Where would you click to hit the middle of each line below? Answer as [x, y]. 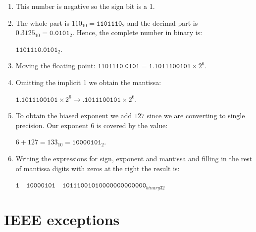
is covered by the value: [132, 125]
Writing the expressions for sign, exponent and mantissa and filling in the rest [134, 158]
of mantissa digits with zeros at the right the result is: [98, 168]
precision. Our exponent [52, 125]
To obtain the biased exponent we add [74, 116]
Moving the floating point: [55, 66]
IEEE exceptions [62, 219]
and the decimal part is [162, 23]
